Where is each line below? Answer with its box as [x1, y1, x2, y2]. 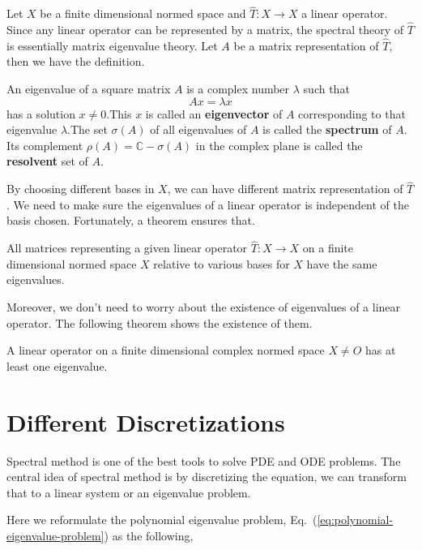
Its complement [6, 136, 83, 153]
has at [364, 342, 396, 359]
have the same [306, 255, 377, 272]
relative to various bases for [153, 255, 290, 272]
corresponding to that [298, 105, 406, 122]
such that [303, 80, 350, 97]
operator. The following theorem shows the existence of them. [6, 314, 313, 331]
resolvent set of [6, 153, 88, 170]
